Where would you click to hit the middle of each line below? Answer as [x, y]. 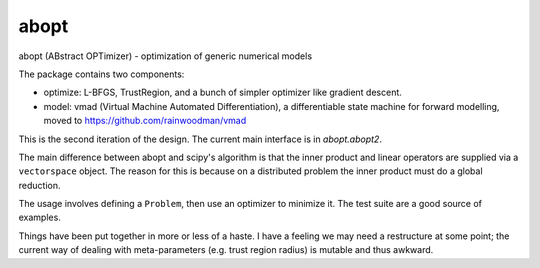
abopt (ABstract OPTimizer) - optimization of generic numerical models [165, 56]
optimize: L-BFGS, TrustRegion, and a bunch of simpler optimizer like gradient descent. [222, 92]
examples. [40, 217]
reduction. [39, 185]
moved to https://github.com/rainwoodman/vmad [145, 121]
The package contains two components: [101, 74]
